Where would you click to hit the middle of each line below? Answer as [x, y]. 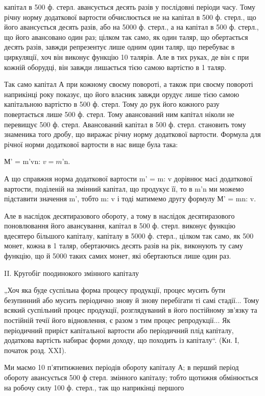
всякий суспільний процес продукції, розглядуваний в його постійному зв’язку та [131, 310]
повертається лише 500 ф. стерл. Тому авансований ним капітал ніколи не [119, 114]
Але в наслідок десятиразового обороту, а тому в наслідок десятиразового [119, 215]
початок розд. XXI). [35, 350]
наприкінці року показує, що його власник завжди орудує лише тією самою [122, 94]
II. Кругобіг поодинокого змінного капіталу [72, 273]
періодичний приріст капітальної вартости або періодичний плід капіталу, [119, 330]
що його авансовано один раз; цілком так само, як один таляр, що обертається [126, 37]
